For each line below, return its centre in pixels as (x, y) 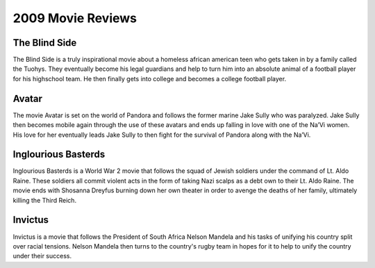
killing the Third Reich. (44, 200)
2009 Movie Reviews (75, 18)
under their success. (42, 256)
